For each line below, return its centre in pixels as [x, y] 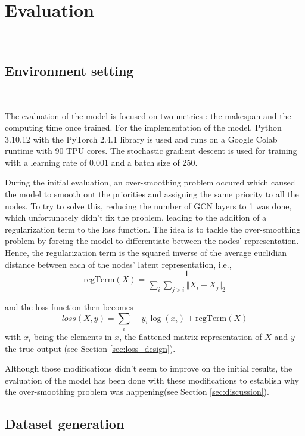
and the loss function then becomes [69, 307]
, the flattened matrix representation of [191, 337]
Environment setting [69, 71]
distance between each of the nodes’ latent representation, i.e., [118, 264]
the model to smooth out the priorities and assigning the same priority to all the [152, 194]
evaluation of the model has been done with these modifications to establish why [152, 380]
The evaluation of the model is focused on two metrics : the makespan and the [148, 115]
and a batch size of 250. [154, 162]
